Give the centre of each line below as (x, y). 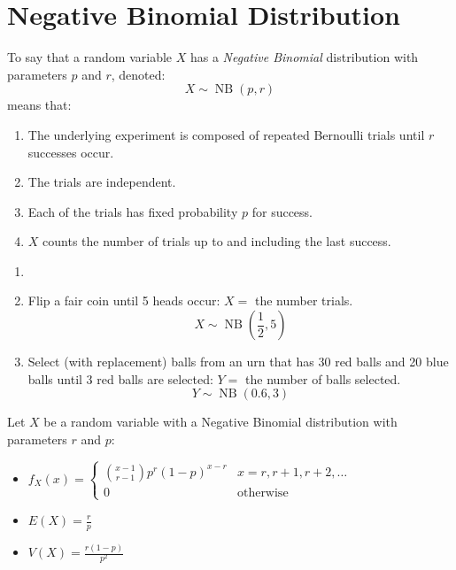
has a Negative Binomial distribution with (304, 57)
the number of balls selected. (323, 378)
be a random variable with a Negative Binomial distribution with (220, 422)
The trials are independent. (102, 182)
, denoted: (138, 74)
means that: (39, 105)
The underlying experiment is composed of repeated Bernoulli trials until (226, 134)
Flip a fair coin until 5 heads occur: (124, 300)
